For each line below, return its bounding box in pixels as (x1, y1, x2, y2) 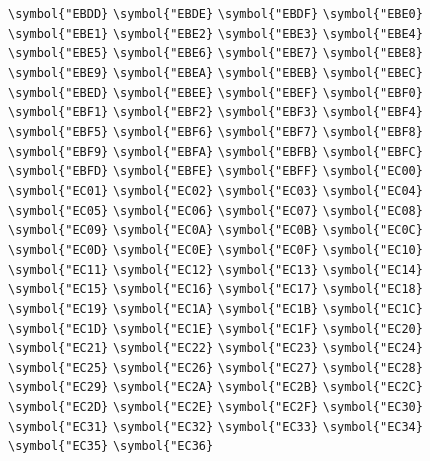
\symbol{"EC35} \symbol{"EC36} (8, 439, 214, 454)
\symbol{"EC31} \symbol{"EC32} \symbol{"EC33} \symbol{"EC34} (8, 419, 423, 434)
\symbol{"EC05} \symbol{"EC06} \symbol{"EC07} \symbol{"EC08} (8, 203, 423, 218)
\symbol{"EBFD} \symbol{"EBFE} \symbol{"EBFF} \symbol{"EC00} (8, 164, 423, 179)
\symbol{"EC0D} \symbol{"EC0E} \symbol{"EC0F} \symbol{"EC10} (8, 242, 423, 257)
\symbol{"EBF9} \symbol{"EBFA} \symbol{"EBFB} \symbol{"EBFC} (8, 144, 423, 159)
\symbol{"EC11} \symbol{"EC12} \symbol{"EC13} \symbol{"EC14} (8, 262, 423, 277)
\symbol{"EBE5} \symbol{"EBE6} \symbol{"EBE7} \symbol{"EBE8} (8, 46, 423, 61)
